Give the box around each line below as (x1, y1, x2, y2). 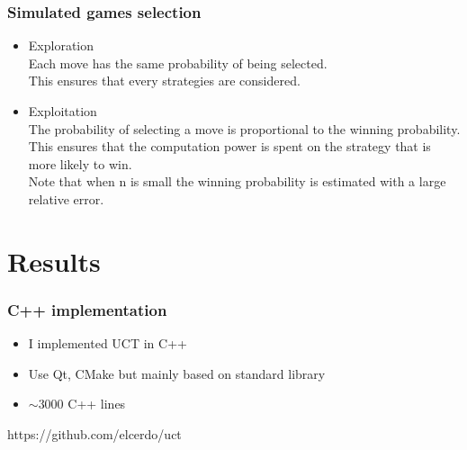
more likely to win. (28, 154, 132, 173)
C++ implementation (7, 298, 167, 320)
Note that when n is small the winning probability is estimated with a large (28, 172, 446, 191)
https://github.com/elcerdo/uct (7, 424, 182, 443)
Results (7, 242, 101, 279)
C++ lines (67, 394, 126, 413)
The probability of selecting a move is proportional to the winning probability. (28, 119, 461, 138)
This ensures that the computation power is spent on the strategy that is (28, 137, 431, 156)
